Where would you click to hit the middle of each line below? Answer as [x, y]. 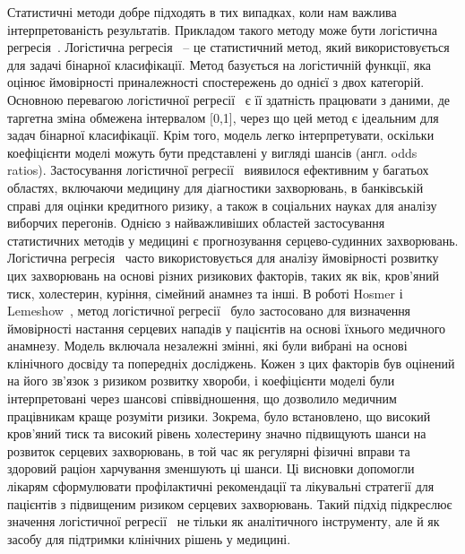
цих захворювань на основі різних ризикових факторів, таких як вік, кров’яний [223, 275]
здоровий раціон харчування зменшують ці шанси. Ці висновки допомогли [211, 468]
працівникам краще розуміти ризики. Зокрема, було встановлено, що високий [219, 415]
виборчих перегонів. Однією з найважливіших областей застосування [196, 223]
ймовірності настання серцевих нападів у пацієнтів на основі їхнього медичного [227, 328]
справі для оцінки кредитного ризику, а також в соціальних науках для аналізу [222, 205]
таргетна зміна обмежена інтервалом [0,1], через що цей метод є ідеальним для [223, 117]
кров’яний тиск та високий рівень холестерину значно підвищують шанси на [217, 433]
